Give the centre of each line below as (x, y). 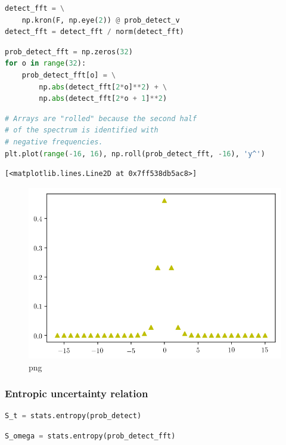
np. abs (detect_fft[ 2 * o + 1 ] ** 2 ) (103, 99)
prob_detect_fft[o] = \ (69, 75)
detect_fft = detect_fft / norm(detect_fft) (94, 32)
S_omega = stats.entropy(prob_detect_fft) (90, 436)
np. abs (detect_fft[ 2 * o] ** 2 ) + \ (103, 87)
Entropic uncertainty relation (77, 393)
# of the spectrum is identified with (82, 130)
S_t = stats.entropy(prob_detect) (73, 416)
